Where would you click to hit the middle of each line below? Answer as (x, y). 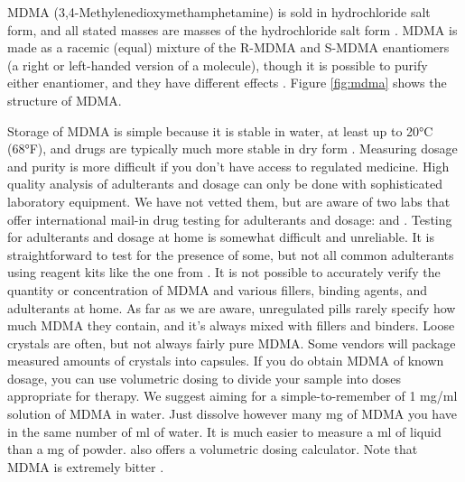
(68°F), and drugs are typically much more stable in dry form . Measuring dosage (232, 148)
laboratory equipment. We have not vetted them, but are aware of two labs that (229, 201)
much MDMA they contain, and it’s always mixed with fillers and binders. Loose (231, 325)
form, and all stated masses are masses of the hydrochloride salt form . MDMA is (232, 29)
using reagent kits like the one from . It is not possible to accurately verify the (224, 272)
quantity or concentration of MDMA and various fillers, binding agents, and (217, 289)
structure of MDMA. (65, 100)
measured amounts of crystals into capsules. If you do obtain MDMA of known (226, 361)
